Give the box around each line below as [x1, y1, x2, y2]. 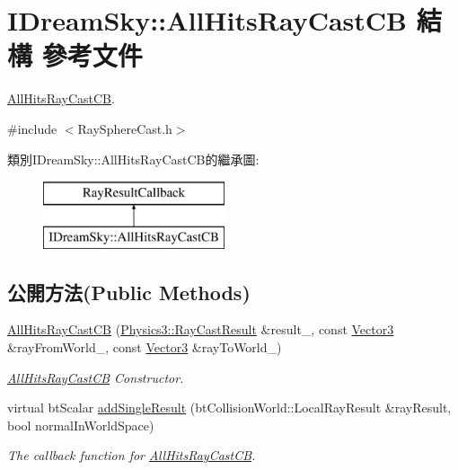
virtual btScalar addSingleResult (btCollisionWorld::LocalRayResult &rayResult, [7, 398, 452, 417]
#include [7, 119, 57, 137]
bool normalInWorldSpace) [7, 415, 154, 434]
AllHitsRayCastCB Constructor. [7, 368, 184, 386]
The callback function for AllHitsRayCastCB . [7, 446, 256, 465]
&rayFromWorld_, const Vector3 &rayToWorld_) [7, 338, 282, 357]
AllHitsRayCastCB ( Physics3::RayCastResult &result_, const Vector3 [7, 320, 394, 339]
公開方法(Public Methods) [7, 278, 251, 306]
